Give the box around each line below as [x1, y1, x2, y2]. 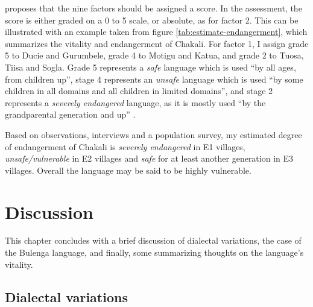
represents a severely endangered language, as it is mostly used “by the [5, 96, 266, 109]
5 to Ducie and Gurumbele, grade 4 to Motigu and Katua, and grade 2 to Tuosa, [5, 49, 304, 62]
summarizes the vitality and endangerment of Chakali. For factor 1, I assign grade [5, 37, 309, 49]
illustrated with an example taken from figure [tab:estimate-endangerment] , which [5, 25, 308, 38]
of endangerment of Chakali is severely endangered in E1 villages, [5, 140, 245, 153]
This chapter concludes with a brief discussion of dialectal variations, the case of [5, 234, 302, 247]
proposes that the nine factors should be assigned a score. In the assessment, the [5, 2, 302, 14]
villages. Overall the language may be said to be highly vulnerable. [5, 163, 251, 176]
